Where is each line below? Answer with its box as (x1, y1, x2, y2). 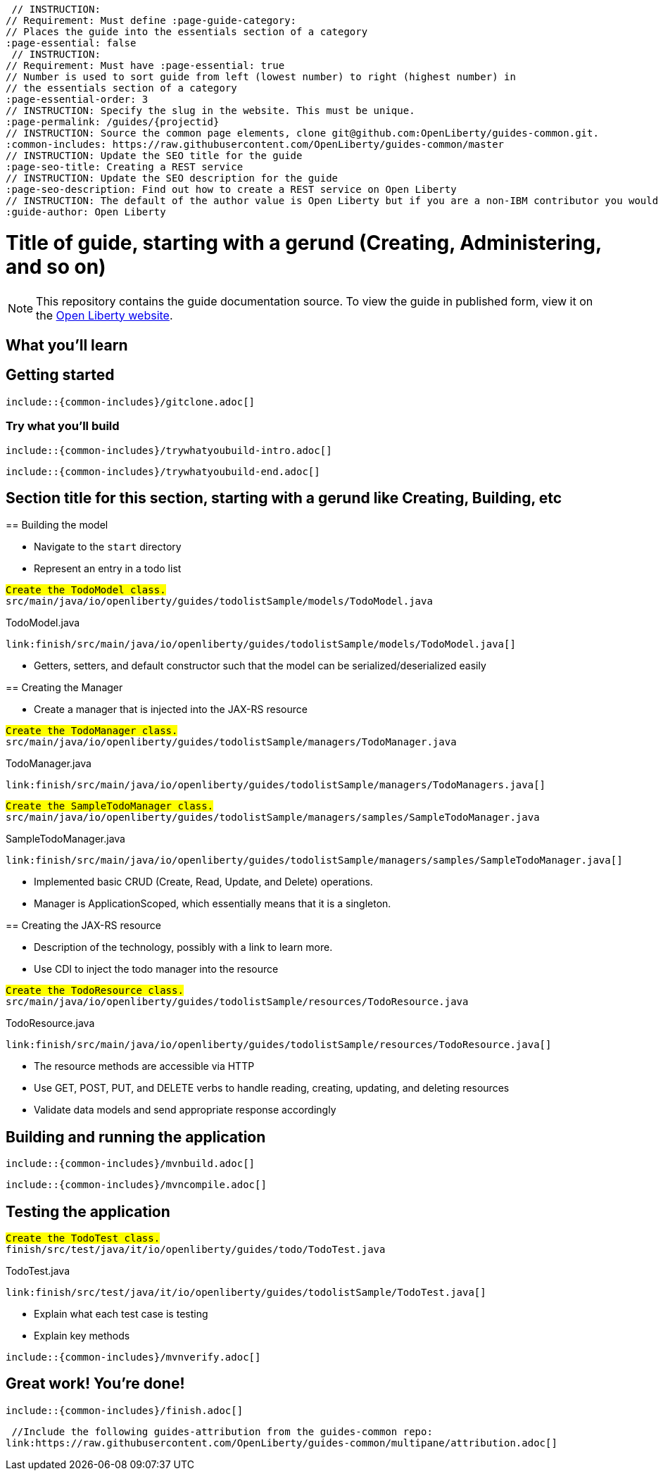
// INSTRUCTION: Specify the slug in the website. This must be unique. (6, 105, 415, 116)
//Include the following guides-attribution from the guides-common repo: (11, 1425, 433, 1437)
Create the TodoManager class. (6, 725, 178, 737)
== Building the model (6, 519, 108, 531)
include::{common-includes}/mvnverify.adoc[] (6, 1351, 261, 1363)
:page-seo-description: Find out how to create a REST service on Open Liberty (6, 184, 457, 195)
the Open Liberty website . (36, 308, 173, 322)
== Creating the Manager (6, 681, 123, 694)
